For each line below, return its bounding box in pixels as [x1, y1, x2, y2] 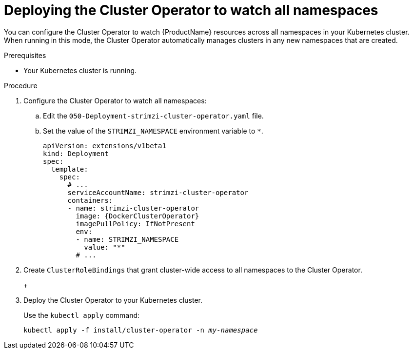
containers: [67, 196, 113, 204]
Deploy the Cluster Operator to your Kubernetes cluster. [23, 295, 202, 304]
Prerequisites [4, 51, 46, 59]
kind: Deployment [43, 149, 109, 157]
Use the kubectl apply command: [23, 311, 140, 319]
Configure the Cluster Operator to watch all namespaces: [23, 96, 207, 105]
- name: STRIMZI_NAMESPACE [76, 235, 179, 243]
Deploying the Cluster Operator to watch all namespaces [4, 2, 378, 19]
